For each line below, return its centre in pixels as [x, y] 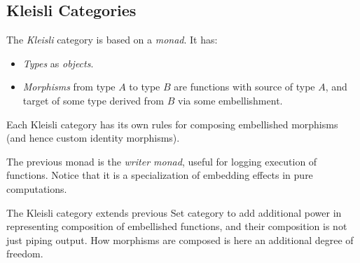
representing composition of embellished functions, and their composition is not [177, 226]
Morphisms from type [69, 87]
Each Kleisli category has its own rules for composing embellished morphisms [172, 124]
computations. [37, 188]
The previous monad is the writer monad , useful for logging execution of [162, 161]
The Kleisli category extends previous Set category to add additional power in [174, 212]
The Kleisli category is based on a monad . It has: [112, 40]
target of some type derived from [94, 100]
